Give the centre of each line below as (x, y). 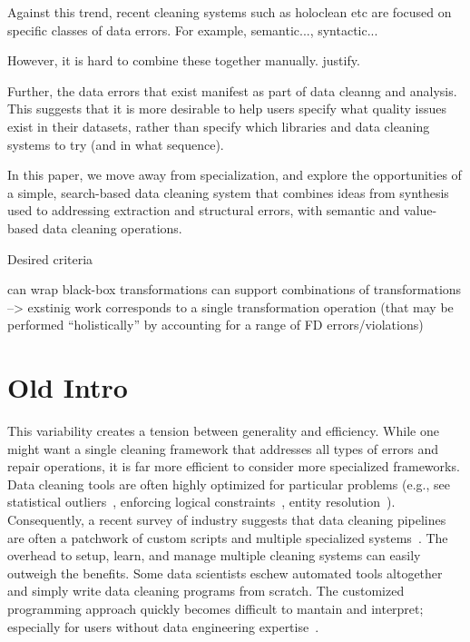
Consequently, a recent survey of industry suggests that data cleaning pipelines (227, 519)
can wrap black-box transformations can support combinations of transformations (235, 289)
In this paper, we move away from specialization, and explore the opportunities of (235, 175)
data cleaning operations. (112, 227)
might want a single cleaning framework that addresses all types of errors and (223, 448)
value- (421, 210)
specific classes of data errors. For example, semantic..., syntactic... (193, 30)
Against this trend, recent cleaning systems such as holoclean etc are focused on (230, 12)
